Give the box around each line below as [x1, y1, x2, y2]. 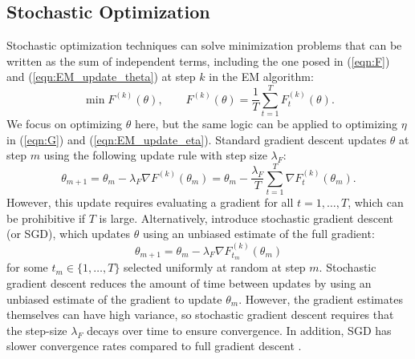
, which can [348, 194, 404, 211]
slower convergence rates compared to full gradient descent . [6, 337, 302, 354]
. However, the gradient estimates [238, 290, 403, 307]
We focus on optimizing [6, 115, 122, 132]
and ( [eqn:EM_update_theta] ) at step [6, 68, 196, 85]
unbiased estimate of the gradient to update [6, 290, 222, 307]
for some [6, 259, 48, 276]
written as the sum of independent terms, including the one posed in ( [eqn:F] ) [6, 52, 390, 69]
